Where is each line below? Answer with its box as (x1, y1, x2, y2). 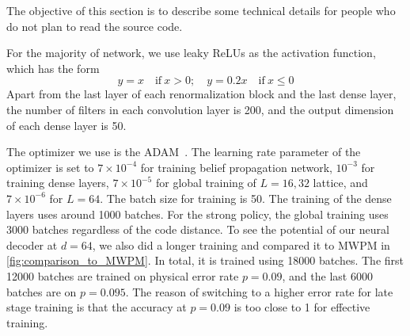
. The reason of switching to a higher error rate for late (125, 283, 393, 300)
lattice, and (313, 174, 368, 191)
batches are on (6, 283, 77, 300)
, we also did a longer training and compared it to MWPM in (92, 236, 390, 253)
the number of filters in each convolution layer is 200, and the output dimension (6, 101, 394, 117)
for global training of (155, 174, 256, 191)
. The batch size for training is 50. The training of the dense (100, 189, 392, 206)
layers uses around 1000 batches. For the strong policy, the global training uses (6, 205, 389, 222)
